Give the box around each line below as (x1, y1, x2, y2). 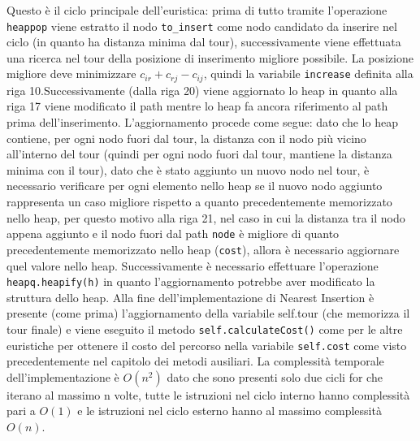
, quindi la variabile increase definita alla (203, 65, 414, 82)
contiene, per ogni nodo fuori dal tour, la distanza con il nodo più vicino (6, 129, 366, 146)
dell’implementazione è (6, 368, 119, 385)
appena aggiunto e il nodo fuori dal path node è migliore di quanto (6, 225, 340, 242)
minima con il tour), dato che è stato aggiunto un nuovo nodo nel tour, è (6, 161, 370, 178)
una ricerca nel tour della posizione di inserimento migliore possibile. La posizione (6, 49, 414, 66)
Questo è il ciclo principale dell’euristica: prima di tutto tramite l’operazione (6, 2, 388, 18)
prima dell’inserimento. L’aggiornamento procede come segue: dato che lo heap (6, 114, 398, 131)
